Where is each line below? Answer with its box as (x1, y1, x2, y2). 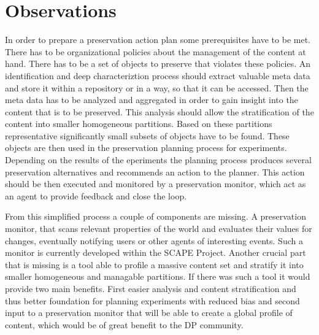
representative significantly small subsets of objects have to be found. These (5, 129, 290, 142)
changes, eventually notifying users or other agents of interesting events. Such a (5, 234, 303, 247)
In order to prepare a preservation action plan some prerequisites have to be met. (5, 33, 310, 46)
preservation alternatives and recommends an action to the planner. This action (5, 165, 305, 178)
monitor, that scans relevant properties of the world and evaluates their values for (5, 222, 312, 235)
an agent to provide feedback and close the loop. (5, 189, 187, 202)
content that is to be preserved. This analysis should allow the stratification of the (5, 105, 314, 118)
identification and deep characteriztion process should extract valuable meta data (5, 69, 310, 82)
